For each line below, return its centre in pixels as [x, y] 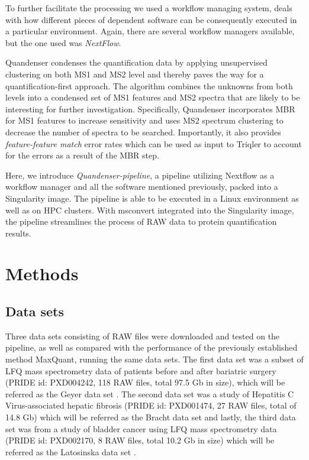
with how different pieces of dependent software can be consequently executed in [151, 19]
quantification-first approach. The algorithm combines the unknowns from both [149, 85]
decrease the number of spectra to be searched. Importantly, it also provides [143, 132]
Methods [42, 273]
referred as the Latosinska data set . [71, 451]
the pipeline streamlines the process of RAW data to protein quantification [141, 221]
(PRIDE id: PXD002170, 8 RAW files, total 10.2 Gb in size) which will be [140, 440]
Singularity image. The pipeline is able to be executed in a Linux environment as [152, 198]
